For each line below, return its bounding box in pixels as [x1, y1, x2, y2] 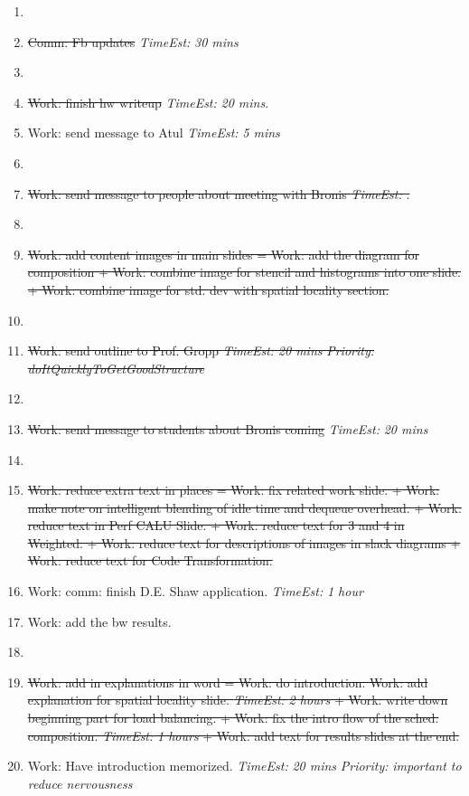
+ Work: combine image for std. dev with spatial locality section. [27, 280, 389, 298]
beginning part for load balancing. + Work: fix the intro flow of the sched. [27, 708, 439, 727]
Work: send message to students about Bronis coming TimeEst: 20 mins [27, 419, 428, 438]
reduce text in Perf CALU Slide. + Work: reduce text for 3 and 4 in [27, 516, 405, 535]
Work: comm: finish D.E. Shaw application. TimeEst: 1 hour [27, 582, 363, 601]
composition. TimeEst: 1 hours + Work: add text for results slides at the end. [27, 725, 460, 744]
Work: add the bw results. [27, 611, 172, 630]
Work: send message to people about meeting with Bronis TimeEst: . [27, 184, 410, 203]
